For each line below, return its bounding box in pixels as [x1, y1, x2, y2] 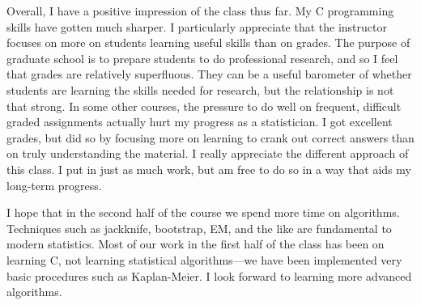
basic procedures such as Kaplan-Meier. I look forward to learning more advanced [6, 267, 412, 284]
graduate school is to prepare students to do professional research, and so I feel [6, 49, 398, 66]
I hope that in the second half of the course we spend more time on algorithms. [6, 204, 400, 221]
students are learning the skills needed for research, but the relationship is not [6, 81, 394, 98]
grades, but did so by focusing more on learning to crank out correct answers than [6, 129, 415, 146]
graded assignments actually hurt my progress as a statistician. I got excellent [6, 113, 393, 130]
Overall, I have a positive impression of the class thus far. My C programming [6, 2, 394, 19]
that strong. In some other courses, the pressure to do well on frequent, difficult [6, 97, 402, 114]
